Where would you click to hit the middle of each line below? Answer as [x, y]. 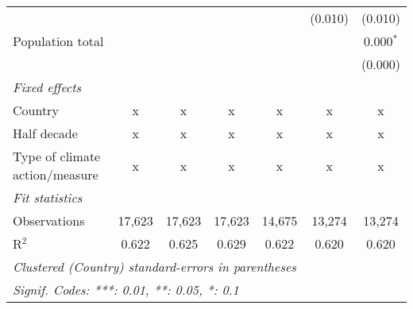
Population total [58, 41]
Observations [49, 220]
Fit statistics [48, 197]
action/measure [56, 174]
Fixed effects [47, 87]
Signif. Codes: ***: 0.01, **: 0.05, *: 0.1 [126, 290]
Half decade [45, 133]
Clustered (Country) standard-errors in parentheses [154, 267]
